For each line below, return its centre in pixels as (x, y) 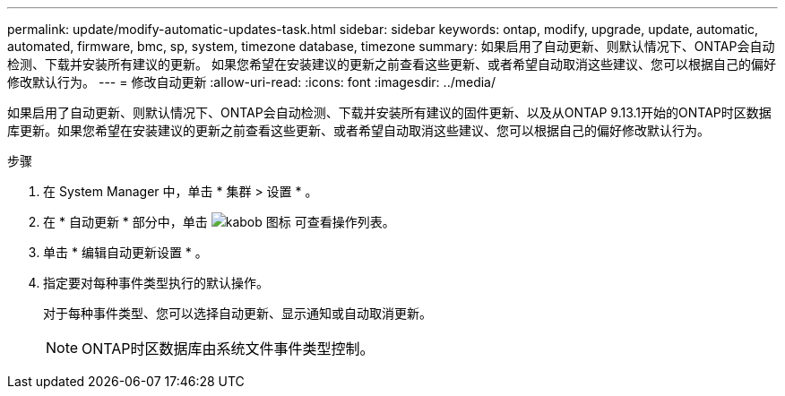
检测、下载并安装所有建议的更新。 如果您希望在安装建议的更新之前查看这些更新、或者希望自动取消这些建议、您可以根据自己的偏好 (392, 64)
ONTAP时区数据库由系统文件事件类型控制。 (228, 349)
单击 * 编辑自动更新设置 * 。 (125, 252)
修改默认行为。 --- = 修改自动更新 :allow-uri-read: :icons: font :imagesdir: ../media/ (252, 82)
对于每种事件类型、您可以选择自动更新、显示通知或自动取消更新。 (237, 313)
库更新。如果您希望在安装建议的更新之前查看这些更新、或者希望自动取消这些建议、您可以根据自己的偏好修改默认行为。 (358, 130)
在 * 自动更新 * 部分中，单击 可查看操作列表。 (219, 222)
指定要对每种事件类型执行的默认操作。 (156, 283)
